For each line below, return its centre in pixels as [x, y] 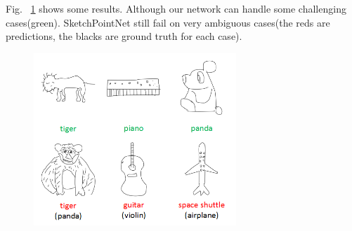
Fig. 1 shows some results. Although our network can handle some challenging [176, 8]
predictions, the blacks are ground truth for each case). [124, 36]
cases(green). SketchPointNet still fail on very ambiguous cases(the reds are [168, 22]
